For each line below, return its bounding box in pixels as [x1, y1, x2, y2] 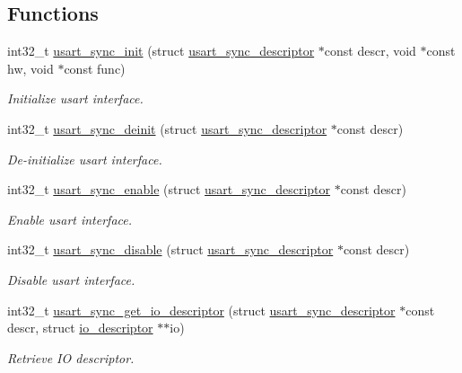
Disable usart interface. [7, 270, 135, 289]
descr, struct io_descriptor [7, 318, 153, 337]
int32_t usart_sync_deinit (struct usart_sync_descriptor [7, 119, 327, 138]
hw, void [7, 58, 54, 77]
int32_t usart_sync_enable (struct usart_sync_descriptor [7, 180, 331, 199]
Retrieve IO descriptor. [7, 348, 135, 367]
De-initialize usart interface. [7, 149, 162, 168]
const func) [64, 58, 126, 77]
